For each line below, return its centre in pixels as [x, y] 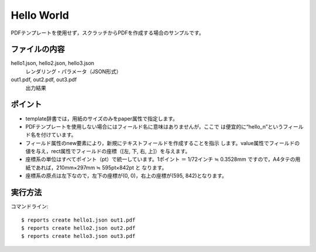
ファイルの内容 [38, 49]
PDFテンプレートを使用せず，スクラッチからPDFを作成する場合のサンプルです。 [107, 33]
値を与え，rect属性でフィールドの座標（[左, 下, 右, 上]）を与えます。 [108, 151]
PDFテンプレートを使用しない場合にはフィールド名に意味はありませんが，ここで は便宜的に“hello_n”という [154, 126]
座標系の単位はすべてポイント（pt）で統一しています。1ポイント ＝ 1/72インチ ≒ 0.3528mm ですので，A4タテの [160, 159]
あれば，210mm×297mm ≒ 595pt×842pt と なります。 [101, 167]
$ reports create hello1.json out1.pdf [78, 220]
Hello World [40, 15]
